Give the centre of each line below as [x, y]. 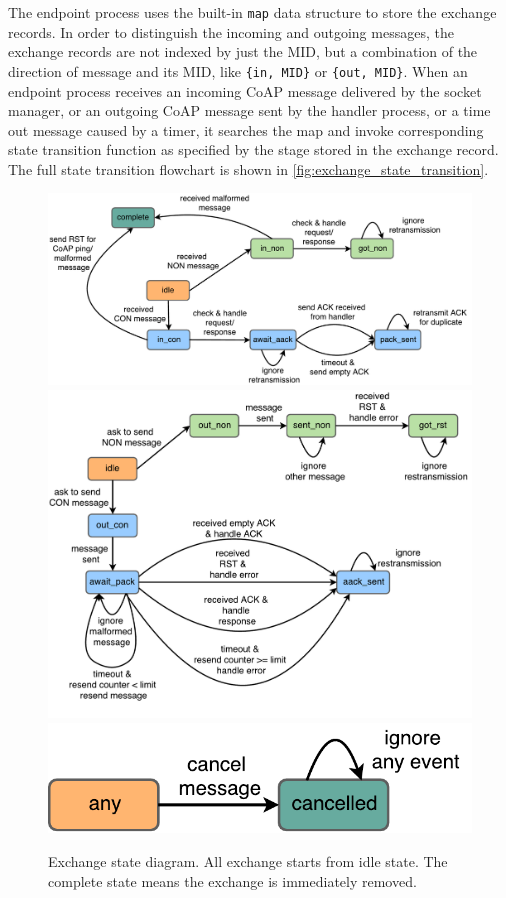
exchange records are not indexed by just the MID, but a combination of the [243, 51]
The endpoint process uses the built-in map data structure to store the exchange [252, 12]
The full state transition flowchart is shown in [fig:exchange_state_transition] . [248, 168]
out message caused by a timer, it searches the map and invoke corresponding [246, 129]
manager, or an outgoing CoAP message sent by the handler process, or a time [249, 110]
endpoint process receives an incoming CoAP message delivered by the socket [245, 90]
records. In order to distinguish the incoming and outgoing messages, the [231, 31]
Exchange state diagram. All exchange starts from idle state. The [248, 861]
